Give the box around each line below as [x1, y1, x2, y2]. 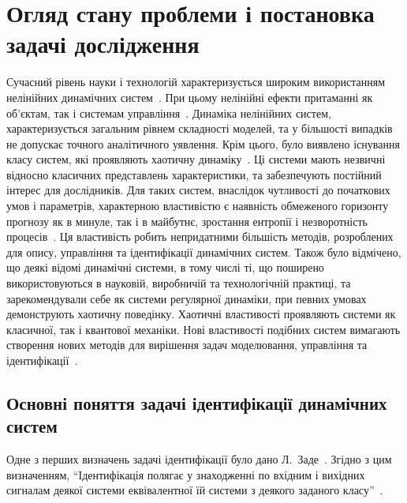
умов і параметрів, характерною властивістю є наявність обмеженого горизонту [6, 197, 389, 214]
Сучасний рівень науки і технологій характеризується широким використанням [6, 73, 386, 90]
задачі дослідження [6, 28, 200, 60]
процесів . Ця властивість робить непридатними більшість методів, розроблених [6, 228, 394, 245]
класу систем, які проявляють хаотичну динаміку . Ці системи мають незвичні [6, 151, 386, 167]
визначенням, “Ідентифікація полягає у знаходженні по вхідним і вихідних [6, 466, 365, 482]
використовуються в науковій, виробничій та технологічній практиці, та [6, 275, 351, 291]
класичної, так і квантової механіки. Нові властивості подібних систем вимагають [6, 321, 401, 337]
